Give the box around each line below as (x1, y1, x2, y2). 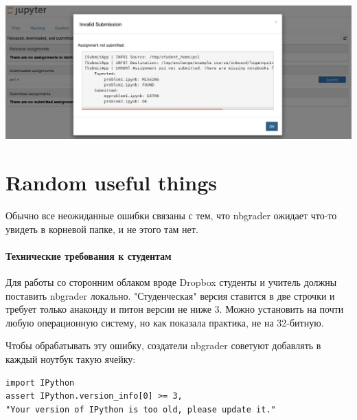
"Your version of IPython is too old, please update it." (5, 404, 276, 415)
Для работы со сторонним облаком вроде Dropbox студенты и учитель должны (5, 275, 337, 289)
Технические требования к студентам (5, 248, 172, 263)
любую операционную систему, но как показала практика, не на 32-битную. (5, 315, 324, 329)
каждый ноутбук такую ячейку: (5, 352, 136, 366)
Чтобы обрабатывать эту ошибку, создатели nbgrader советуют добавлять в (5, 338, 321, 353)
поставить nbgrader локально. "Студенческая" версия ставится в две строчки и (5, 288, 335, 302)
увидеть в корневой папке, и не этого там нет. (5, 221, 198, 236)
